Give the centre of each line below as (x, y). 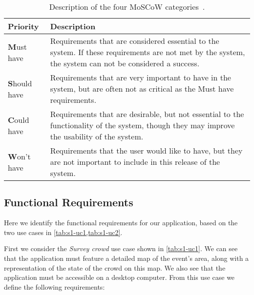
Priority (23, 26)
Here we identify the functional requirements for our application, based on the (121, 223)
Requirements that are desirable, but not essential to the (147, 114)
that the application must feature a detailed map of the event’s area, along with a (127, 258)
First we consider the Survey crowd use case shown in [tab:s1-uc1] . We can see (121, 248)
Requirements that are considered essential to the (135, 41)
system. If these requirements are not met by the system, (148, 52)
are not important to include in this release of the (135, 162)
